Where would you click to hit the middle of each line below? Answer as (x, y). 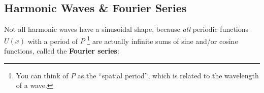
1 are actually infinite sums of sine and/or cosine (162, 40)
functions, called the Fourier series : (62, 51)
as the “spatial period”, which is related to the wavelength (168, 75)
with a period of (53, 41)
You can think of (42, 75)
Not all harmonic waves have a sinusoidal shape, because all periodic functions (126, 29)
